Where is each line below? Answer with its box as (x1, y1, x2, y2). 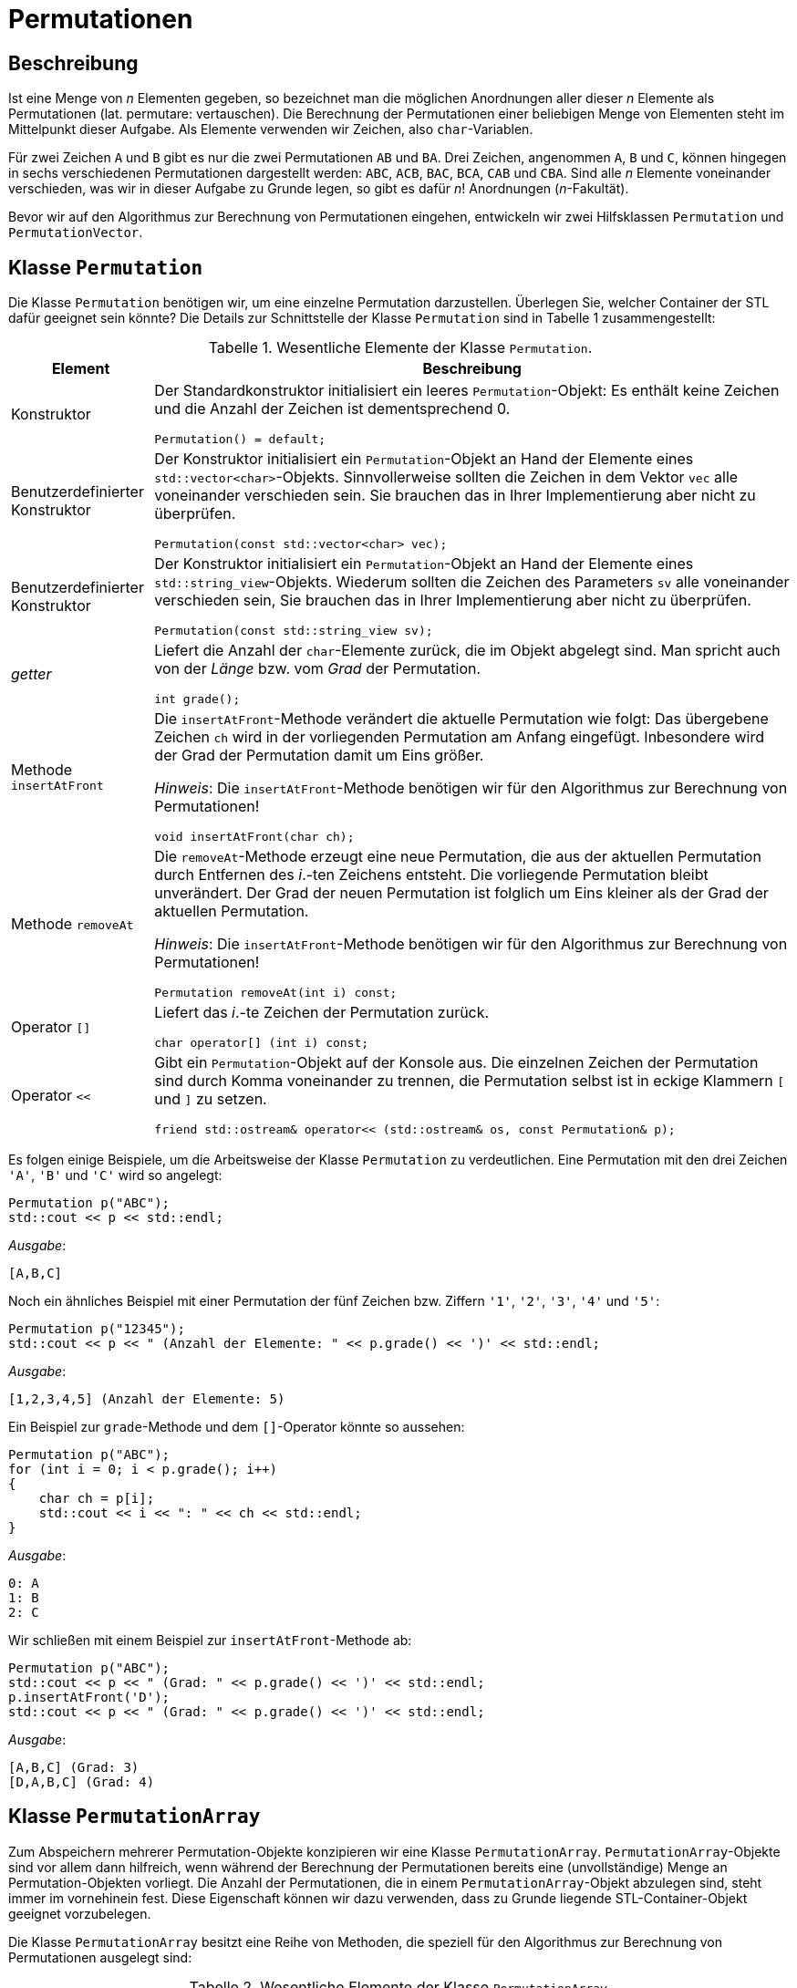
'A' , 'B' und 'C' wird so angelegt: (8, 1167, 223, 1184)
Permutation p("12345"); (8, 1321, 185, 1337)
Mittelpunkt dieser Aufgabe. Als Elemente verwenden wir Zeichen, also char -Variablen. (8, 121, 533, 138)
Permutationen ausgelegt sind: (8, 1949, 192, 1965)
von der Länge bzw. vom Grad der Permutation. (154, 659, 481, 678)
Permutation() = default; (154, 432, 326, 447)
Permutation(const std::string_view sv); (154, 624, 433, 638)
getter (11, 664, 52, 683)
